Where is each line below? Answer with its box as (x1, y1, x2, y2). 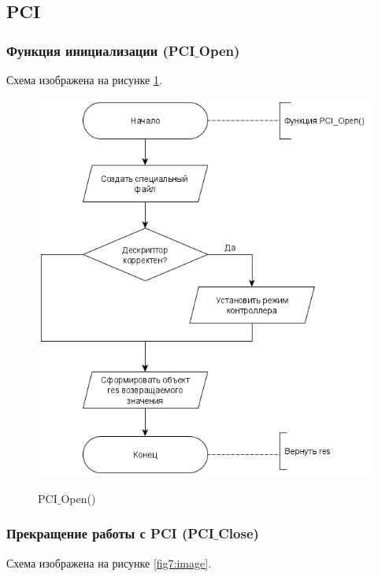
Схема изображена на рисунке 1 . (6, 72, 162, 87)
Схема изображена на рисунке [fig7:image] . (6, 554, 212, 571)
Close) (218, 523, 259, 543)
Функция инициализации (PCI (6, 40, 195, 60)
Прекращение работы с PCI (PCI (6, 523, 214, 543)
